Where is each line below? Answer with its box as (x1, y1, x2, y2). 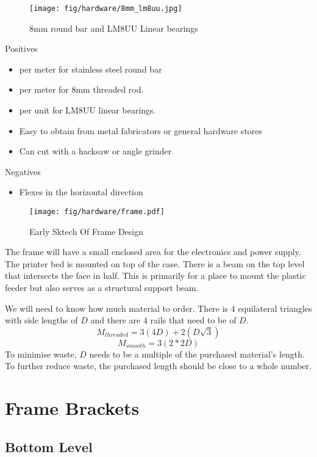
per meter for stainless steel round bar (19, 62, 162, 75)
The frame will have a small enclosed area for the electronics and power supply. (5, 245, 301, 258)
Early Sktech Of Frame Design (29, 225, 144, 237)
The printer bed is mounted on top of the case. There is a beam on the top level (5, 257, 305, 270)
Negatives (5, 165, 41, 178)
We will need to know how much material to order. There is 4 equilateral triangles (5, 301, 312, 314)
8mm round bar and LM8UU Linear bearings (29, 21, 198, 34)
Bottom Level (5, 437, 93, 456)
